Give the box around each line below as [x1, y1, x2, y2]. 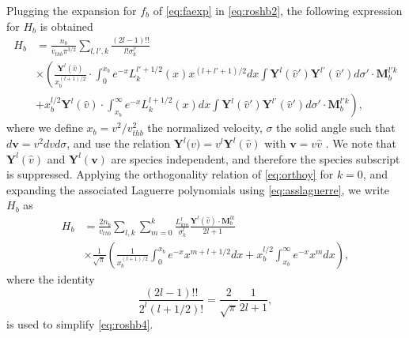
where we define [6, 119, 83, 136]
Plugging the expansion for [6, 2, 137, 18]
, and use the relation [66, 135, 171, 152]
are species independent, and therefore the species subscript [111, 150, 400, 167]
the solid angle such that [276, 119, 396, 136]
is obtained [40, 17, 93, 34]
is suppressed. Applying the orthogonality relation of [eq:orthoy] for [6, 166, 334, 182]
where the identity [6, 270, 95, 287]
